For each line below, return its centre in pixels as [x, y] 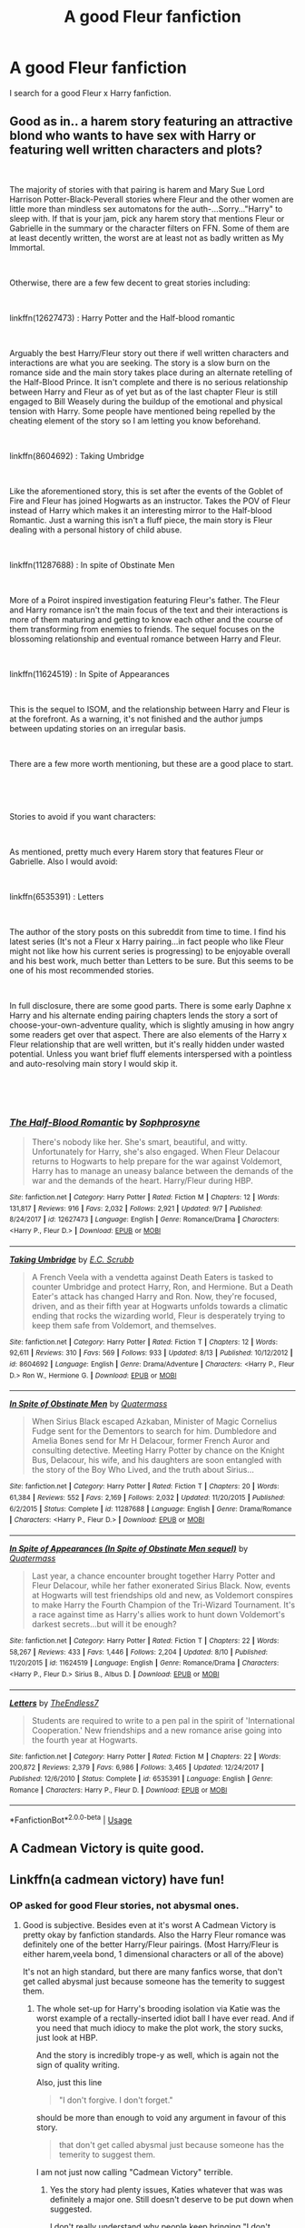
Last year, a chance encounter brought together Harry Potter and [153, 1576]
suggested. [71, 2209]
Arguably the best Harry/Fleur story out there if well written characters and [149, 353]
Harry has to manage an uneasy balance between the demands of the [162, 1171]
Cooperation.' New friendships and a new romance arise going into [157, 1730]
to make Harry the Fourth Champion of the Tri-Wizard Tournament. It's [163, 1605]
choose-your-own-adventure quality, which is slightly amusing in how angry [152, 1025]
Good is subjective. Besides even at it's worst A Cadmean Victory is [149, 1925]
